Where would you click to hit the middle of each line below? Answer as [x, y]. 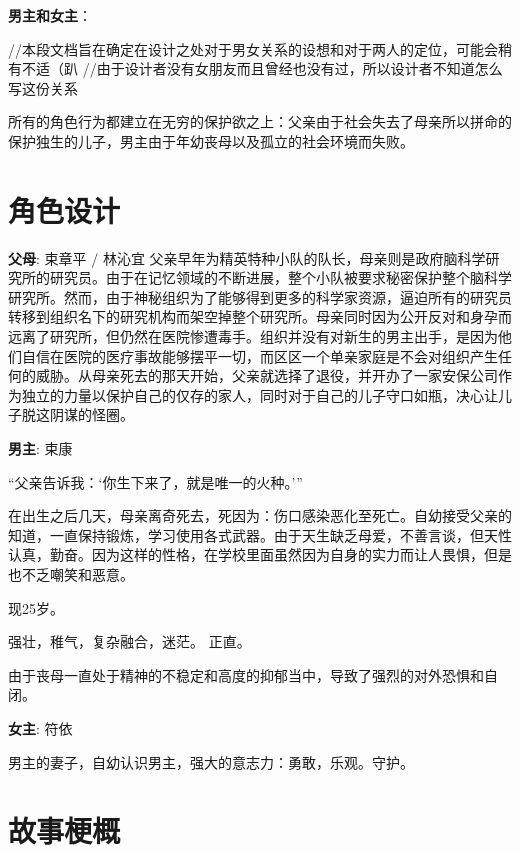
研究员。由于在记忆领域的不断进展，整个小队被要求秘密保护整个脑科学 [280, 277]
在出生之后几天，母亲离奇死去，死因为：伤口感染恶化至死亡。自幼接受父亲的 [260, 515]
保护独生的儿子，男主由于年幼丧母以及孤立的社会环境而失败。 [211, 140]
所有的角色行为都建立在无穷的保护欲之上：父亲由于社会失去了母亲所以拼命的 [260, 121]
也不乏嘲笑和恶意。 [71, 574]
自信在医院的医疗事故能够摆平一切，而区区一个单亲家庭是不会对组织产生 [259, 355]
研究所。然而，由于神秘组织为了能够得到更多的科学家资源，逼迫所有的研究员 [260, 296]
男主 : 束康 [40, 448]
